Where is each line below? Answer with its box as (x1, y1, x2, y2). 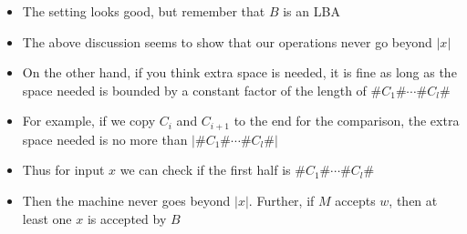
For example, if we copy (22, 111, 156, 130)
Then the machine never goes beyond (22, 191, 231, 210)
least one (22, 209, 72, 228)
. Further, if (248, 191, 315, 210)
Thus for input (22, 160, 105, 179)
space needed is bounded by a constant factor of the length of (22, 80, 367, 99)
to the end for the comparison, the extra (233, 111, 460, 130)
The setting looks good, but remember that (22, 2, 265, 20)
